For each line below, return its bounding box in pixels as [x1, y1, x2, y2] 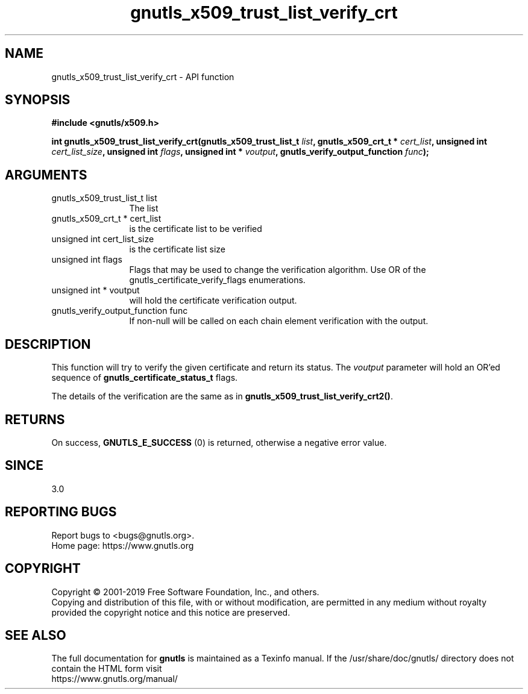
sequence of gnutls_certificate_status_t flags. [51, 372, 238, 383]
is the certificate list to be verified [129, 224, 262, 234]
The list [129, 203, 159, 214]
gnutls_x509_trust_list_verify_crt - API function [51, 71, 234, 82]
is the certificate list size [129, 244, 225, 255]
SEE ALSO [5, 627, 66, 643]
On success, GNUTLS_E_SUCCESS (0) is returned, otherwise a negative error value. [51, 437, 387, 448]
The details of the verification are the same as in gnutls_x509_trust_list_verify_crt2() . [51, 391, 393, 402]
